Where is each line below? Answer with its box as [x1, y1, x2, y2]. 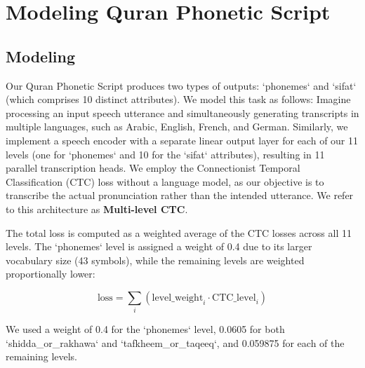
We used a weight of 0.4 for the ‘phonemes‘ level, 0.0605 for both [6, 322, 285, 336]
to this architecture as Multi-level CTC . [6, 201, 188, 216]
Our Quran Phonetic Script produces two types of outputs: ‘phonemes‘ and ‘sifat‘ [6, 78, 357, 93]
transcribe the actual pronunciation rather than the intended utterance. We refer [6, 188, 354, 203]
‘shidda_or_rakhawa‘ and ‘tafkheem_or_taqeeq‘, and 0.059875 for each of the [6, 335, 345, 350]
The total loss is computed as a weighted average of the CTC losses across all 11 [6, 225, 352, 240]
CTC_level [212, 292, 256, 303]
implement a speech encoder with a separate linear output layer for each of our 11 [6, 132, 359, 147]
